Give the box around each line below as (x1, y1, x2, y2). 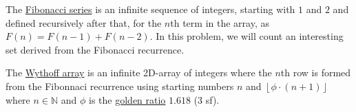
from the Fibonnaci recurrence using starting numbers (6, 78, 234, 93)
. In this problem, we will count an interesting (149, 29, 344, 43)
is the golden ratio (89, 92, 166, 107)
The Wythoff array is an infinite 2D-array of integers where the (6, 65, 272, 80)
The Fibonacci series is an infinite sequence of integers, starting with (6, 2, 295, 16)
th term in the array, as (170, 15, 269, 30)
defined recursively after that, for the (6, 15, 162, 30)
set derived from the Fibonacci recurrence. (6, 42, 185, 56)
